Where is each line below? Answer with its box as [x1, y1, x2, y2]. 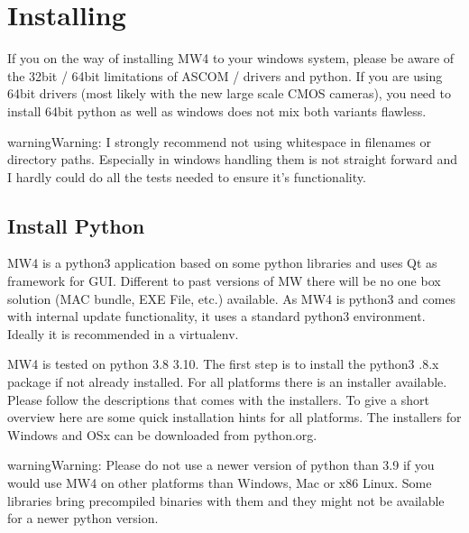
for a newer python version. [7, 509, 159, 528]
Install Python [7, 211, 145, 239]
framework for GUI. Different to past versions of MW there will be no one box [7, 271, 441, 290]
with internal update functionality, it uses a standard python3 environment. [7, 307, 426, 326]
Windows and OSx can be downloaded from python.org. [7, 425, 317, 444]
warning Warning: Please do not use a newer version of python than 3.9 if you [7, 455, 435, 474]
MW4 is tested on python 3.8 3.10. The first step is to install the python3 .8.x [7, 354, 439, 373]
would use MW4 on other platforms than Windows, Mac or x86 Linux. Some [7, 473, 432, 492]
